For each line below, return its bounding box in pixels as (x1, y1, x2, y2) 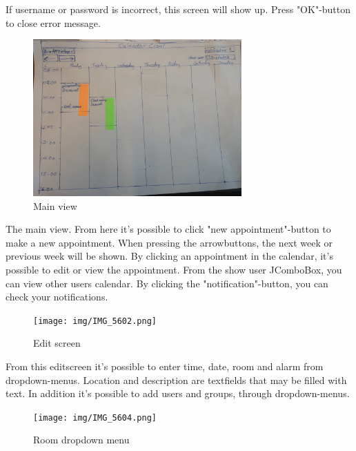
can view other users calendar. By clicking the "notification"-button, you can (6, 276, 328, 290)
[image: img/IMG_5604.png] (33, 412, 157, 423)
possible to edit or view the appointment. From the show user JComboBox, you (6, 262, 342, 276)
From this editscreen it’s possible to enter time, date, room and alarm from (6, 358, 324, 373)
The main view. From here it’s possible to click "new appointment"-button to (6, 222, 331, 236)
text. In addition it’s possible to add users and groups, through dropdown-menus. (6, 386, 350, 401)
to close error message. (6, 15, 101, 30)
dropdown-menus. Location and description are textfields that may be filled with (6, 372, 347, 387)
